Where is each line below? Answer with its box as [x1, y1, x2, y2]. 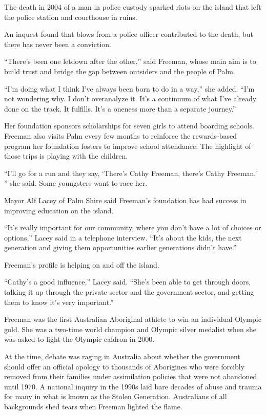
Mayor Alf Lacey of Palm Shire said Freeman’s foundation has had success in [4, 194, 247, 205]
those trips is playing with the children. [4, 150, 128, 161]
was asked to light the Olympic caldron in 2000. [4, 334, 155, 344]
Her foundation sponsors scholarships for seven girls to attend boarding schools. [4, 120, 254, 131]
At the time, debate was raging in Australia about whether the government [4, 351, 240, 362]
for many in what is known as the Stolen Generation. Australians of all [4, 391, 227, 402]
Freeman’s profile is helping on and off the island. [4, 259, 159, 270]
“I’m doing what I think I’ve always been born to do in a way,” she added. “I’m [4, 83, 255, 94]
